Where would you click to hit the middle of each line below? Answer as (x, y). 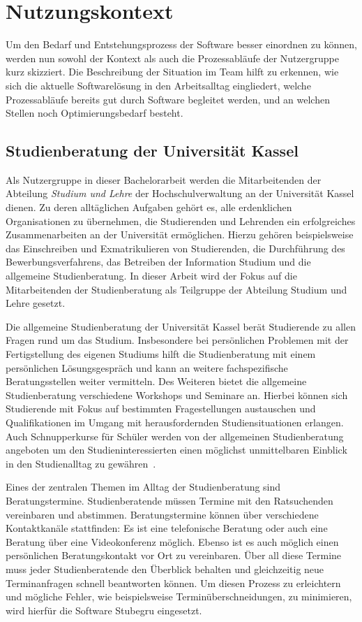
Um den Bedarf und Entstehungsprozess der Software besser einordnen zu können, (181, 44)
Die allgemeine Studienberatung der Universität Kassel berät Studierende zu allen (181, 326)
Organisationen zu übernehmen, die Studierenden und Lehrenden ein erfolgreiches (181, 220)
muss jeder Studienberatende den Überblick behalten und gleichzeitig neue (165, 569)
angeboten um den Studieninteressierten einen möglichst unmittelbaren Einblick (176, 450)
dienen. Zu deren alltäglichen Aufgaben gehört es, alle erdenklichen (149, 207)
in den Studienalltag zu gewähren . (81, 463)
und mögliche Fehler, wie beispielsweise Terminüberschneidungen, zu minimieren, (179, 596)
